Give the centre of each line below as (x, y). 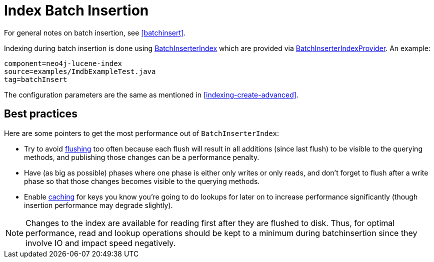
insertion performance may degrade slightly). (98, 205)
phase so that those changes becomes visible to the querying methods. (142, 181)
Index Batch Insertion (76, 10)
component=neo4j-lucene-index (63, 63)
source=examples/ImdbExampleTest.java (80, 71)
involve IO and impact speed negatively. (101, 243)
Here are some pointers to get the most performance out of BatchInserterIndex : (142, 133)
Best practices (41, 114)
